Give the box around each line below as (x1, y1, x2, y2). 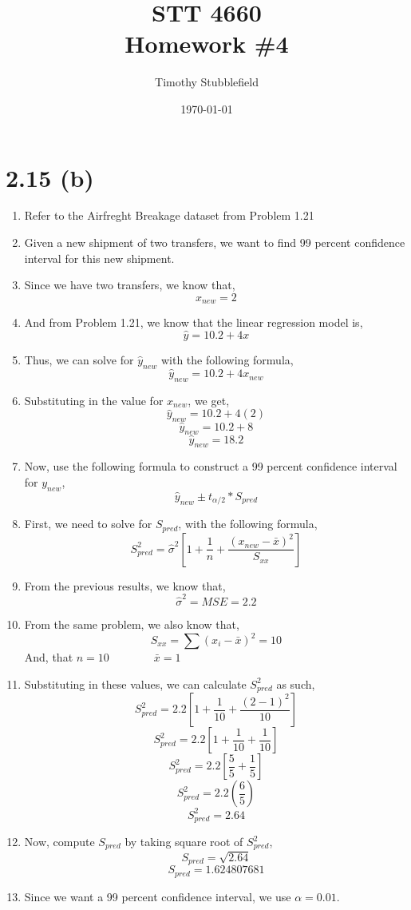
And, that (24, 649, 73, 666)
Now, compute (24, 833, 95, 850)
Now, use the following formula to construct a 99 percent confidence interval (24, 458, 397, 475)
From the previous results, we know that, (24, 577, 226, 594)
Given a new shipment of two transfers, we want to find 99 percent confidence (24, 234, 405, 251)
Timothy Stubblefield (155, 74, 259, 90)
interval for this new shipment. (24, 249, 175, 266)
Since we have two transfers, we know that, (24, 276, 235, 293)
